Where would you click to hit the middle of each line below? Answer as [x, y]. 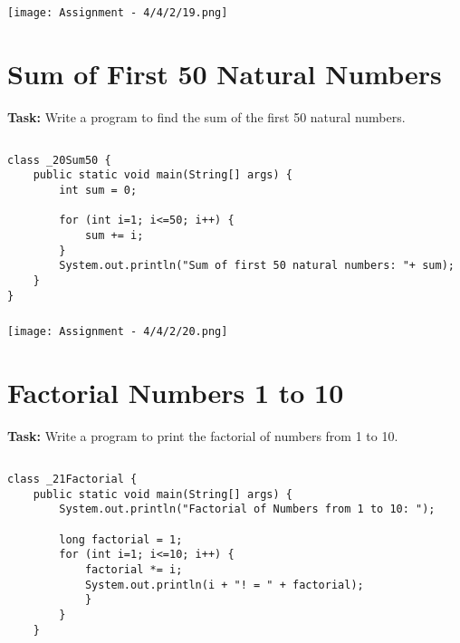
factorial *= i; [134, 569]
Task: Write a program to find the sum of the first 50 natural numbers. [206, 116]
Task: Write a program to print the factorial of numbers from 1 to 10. [203, 435]
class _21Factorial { [72, 479]
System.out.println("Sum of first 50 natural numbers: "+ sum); [257, 266]
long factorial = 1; [121, 539]
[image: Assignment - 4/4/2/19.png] [118, 12]
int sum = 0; [98, 190]
